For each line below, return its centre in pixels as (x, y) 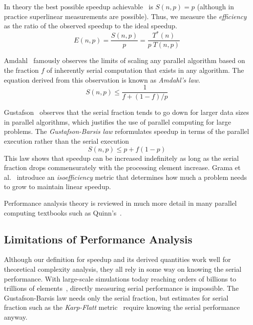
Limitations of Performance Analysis (98, 239)
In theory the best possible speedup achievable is (79, 6)
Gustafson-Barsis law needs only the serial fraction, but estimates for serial (116, 297)
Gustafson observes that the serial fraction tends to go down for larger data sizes (126, 112)
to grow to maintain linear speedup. (58, 186)
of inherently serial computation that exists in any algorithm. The (145, 70)
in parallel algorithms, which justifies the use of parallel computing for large (117, 121)
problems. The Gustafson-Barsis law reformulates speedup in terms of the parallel (126, 131)
